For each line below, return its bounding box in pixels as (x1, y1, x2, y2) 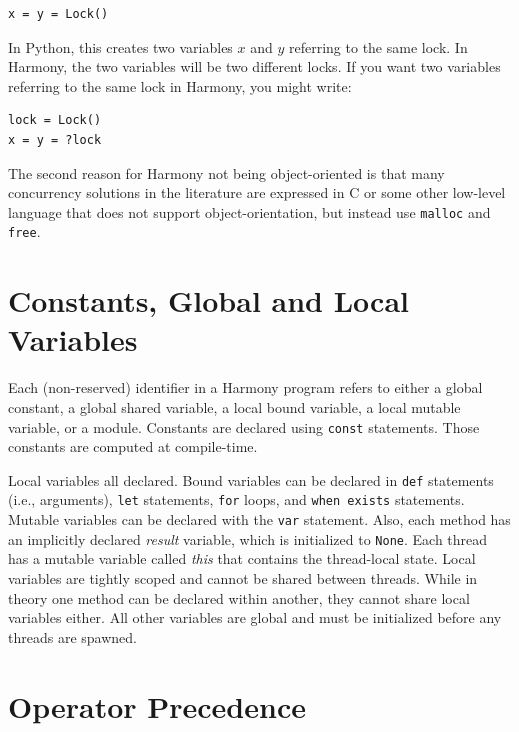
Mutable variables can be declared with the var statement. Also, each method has (8, 509, 511, 530)
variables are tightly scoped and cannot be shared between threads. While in (8, 568, 478, 589)
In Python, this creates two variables (8, 36, 233, 57)
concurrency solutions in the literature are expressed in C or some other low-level (8, 182, 506, 203)
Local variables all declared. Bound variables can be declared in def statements (8, 469, 494, 490)
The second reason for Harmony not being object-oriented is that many (8, 162, 445, 183)
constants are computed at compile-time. (8, 436, 258, 457)
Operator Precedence (8, 685, 306, 726)
